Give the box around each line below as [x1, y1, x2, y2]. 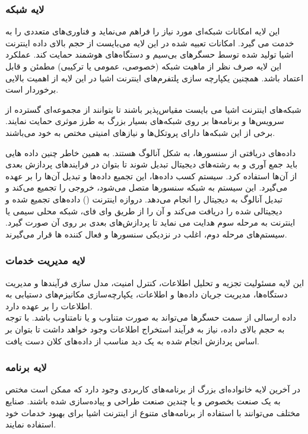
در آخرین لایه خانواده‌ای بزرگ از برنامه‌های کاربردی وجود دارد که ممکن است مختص [5, 383, 301, 395]
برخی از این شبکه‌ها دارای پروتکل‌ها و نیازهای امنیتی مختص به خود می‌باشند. [5, 126, 275, 138]
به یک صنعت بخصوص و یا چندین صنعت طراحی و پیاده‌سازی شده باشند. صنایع [5, 394, 281, 407]
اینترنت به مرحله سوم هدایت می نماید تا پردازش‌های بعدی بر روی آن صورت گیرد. [5, 216, 296, 229]
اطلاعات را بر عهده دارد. [5, 299, 93, 312]
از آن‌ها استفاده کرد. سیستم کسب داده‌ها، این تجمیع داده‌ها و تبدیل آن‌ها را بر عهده [5, 169, 297, 182]
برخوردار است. [5, 83, 59, 96]
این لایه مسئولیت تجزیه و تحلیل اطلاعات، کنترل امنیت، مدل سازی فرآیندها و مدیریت [5, 276, 304, 289]
